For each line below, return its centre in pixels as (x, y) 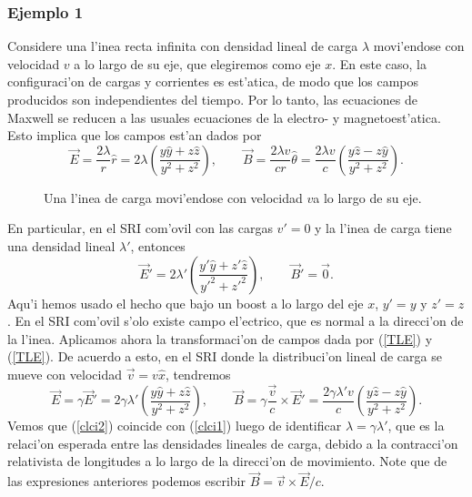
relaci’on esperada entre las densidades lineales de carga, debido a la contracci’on (233, 443)
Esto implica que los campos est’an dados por (135, 135)
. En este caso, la (379, 63)
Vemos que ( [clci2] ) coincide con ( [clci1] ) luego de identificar (175, 426)
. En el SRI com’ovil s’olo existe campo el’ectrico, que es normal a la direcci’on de (236, 321)
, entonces (158, 245)
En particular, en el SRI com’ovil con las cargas (140, 228)
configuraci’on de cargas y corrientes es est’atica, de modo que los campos (213, 81)
